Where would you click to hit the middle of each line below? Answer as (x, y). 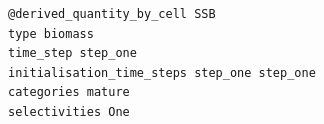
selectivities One (69, 111)
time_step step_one (72, 53)
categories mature (69, 92)
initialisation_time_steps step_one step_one (162, 72)
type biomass (51, 33)
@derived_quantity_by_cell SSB (112, 14)
